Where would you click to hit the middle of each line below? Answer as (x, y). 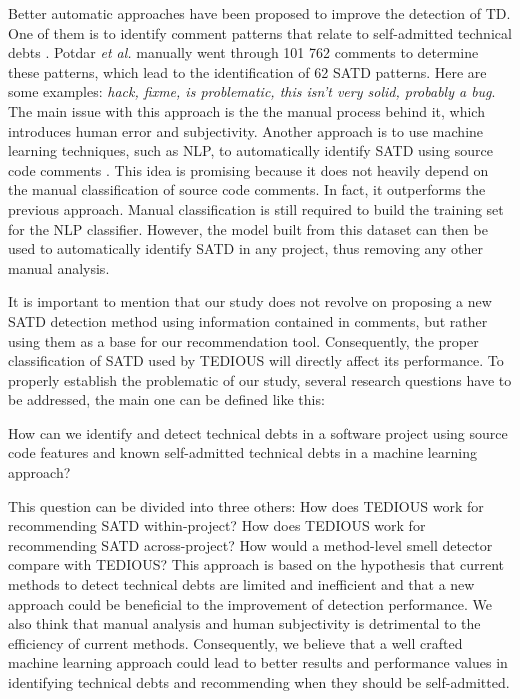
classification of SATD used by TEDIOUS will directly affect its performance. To (256, 360)
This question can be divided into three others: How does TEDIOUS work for (246, 505)
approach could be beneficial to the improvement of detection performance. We (250, 603)
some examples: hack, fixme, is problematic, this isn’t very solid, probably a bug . (252, 91)
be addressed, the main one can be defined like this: (166, 399)
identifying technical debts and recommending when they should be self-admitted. (259, 682)
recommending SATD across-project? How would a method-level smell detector (250, 544)
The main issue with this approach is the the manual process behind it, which (246, 110)
